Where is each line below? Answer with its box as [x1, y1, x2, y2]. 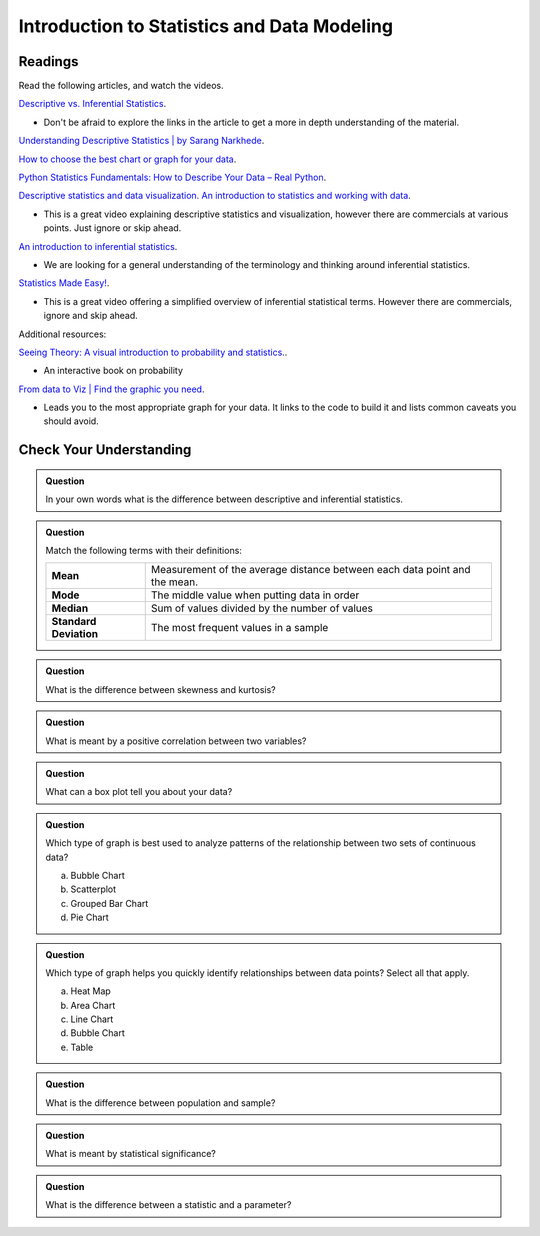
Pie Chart [70, 911, 109, 924]
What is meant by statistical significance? [45, 1148, 217, 1160]
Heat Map [70, 985, 112, 997]
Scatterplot [70, 883, 117, 895]
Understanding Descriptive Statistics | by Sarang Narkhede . [18, 135, 265, 147]
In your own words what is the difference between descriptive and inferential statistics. [45, 493, 404, 505]
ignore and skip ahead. [43, 310, 139, 322]
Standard [51, 615, 97, 629]
